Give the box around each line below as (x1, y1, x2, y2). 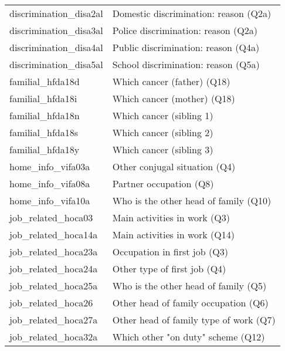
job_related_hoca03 (9, 211, 93, 224)
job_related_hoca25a (9, 279, 98, 292)
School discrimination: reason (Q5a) (112, 58, 260, 71)
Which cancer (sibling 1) (112, 109, 213, 122)
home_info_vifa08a (9, 177, 90, 190)
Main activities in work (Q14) (112, 228, 235, 241)
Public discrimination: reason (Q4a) (112, 41, 260, 54)
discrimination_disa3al (9, 23, 103, 37)
